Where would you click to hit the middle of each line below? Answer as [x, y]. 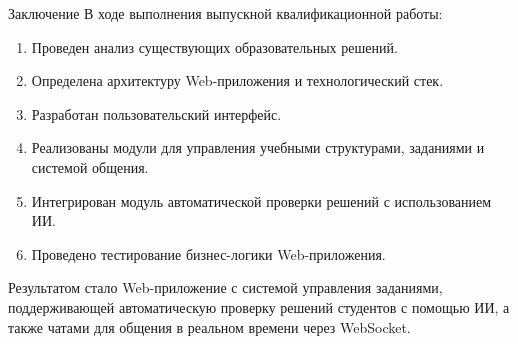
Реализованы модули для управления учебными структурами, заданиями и [258, 147]
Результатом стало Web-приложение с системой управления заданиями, [225, 287]
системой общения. [90, 166]
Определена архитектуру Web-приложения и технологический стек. [237, 80]
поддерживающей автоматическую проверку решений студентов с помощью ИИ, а [259, 306]
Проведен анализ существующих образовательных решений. [214, 46]
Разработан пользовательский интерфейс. [156, 113]
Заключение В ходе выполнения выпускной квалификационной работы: [225, 13]
